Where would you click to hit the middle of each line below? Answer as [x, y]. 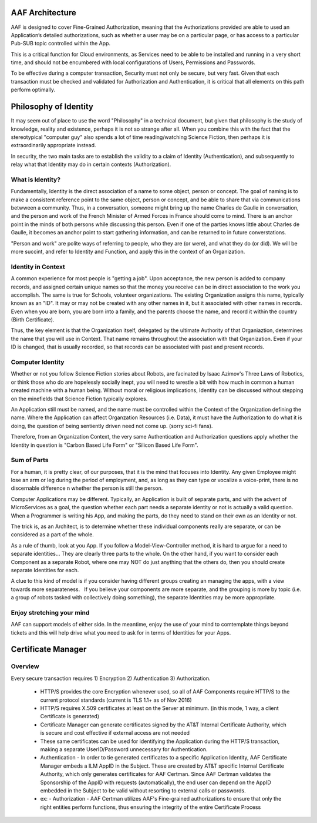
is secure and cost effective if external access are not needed [115, 733]
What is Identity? [36, 180]
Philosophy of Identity [52, 107]
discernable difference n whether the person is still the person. [87, 488]
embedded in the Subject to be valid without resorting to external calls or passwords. [143, 790]
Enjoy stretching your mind [50, 612]
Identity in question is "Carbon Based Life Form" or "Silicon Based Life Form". [104, 445]
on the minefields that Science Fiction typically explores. [79, 399]
